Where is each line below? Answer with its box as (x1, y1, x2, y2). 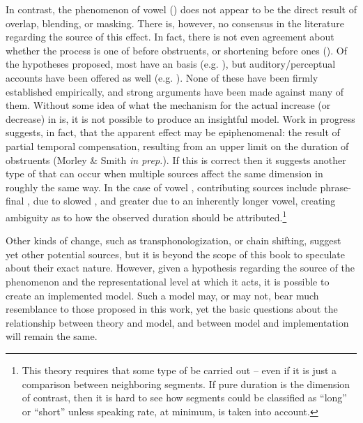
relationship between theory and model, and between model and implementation (6, 315, 349, 329)
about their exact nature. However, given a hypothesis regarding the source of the (6, 260, 355, 275)
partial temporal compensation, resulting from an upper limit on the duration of (6, 138, 349, 153)
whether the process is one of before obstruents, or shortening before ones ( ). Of (6, 43, 348, 57)
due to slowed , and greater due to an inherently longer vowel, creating (33, 193, 336, 208)
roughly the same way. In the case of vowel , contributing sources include (6, 179, 317, 194)
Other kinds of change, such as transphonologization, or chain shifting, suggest (6, 233, 341, 248)
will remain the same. (6, 329, 98, 343)
